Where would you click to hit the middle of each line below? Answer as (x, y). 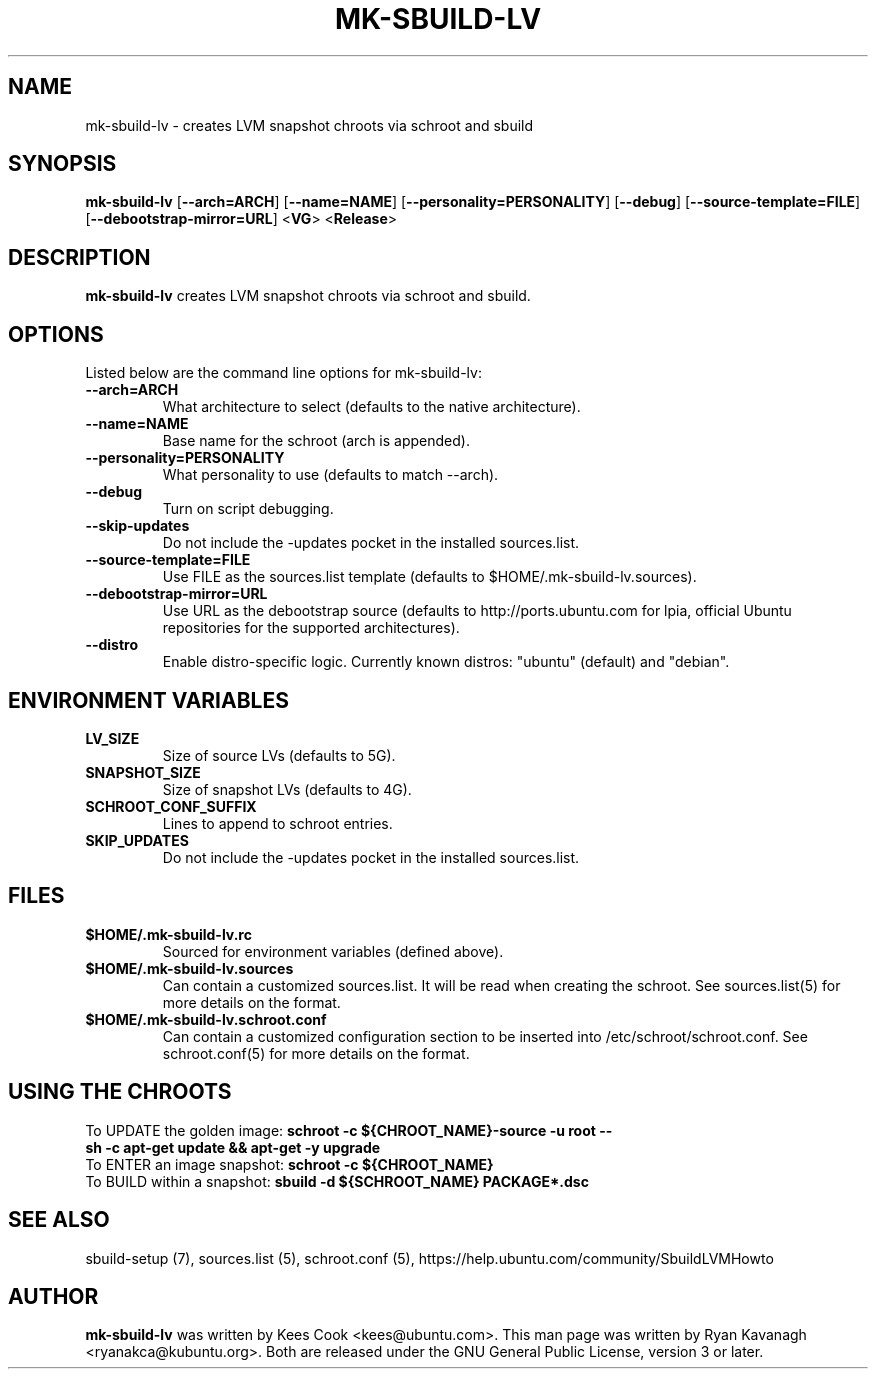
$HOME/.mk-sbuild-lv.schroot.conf (206, 1019)
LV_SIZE (112, 738)
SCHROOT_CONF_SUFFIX (171, 806)
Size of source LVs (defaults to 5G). (279, 755)
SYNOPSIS (62, 164)
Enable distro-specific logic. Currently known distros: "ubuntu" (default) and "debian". (446, 662)
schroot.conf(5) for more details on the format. (316, 1053)
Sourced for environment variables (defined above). (333, 951)
